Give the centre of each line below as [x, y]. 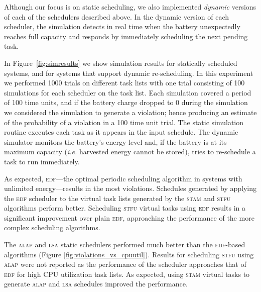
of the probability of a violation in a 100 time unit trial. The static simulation [124, 122]
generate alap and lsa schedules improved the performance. [96, 284]
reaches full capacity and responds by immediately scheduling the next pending [126, 36]
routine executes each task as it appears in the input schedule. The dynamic [121, 132]
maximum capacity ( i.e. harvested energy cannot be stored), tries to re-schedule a [130, 152]
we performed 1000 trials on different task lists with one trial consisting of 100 [124, 83]
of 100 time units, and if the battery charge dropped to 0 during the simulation [126, 102]
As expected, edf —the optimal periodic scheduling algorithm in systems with [123, 178]
